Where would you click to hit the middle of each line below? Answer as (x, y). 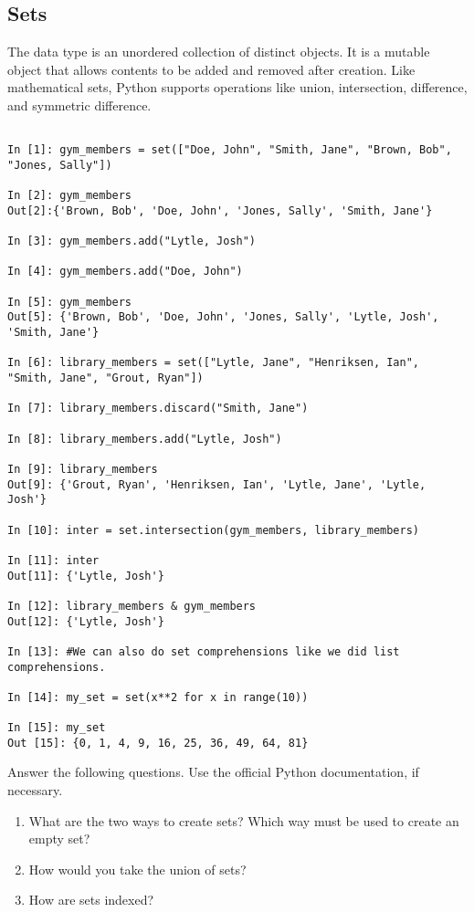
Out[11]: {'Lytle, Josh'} (86, 576)
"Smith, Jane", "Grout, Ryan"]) (105, 378)
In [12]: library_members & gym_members (132, 606)
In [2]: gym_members (70, 196)
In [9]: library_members (83, 470)
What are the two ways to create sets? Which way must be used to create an (244, 820)
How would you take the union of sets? (137, 869)
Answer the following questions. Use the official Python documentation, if (213, 772)
